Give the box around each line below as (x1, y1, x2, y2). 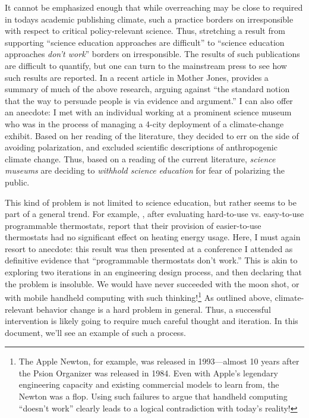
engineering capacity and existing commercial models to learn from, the (18, 378, 279, 391)
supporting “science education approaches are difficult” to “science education (5, 36, 285, 48)
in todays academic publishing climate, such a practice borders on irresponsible (5, 12, 294, 25)
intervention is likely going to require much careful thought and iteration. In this (5, 315, 298, 327)
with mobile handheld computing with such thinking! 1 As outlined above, (5, 290, 272, 303)
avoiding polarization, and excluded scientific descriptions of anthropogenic (5, 141, 278, 153)
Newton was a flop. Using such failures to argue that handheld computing (18, 390, 288, 403)
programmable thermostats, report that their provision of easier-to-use (5, 219, 261, 231)
